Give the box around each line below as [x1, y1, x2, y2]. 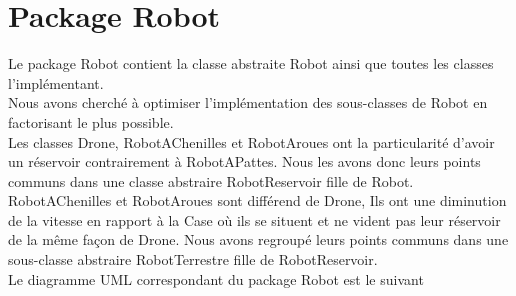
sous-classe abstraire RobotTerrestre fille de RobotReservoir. [8, 249, 378, 270]
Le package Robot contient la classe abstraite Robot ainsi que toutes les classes [8, 53, 494, 74]
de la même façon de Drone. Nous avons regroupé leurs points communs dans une [8, 229, 509, 250]
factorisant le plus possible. [8, 111, 174, 132]
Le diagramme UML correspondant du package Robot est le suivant [8, 268, 424, 289]
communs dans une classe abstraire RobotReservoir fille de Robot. [8, 170, 414, 191]
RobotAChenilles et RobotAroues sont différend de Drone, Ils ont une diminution [8, 190, 507, 211]
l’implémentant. [8, 72, 104, 93]
